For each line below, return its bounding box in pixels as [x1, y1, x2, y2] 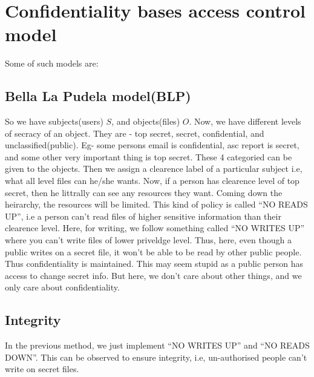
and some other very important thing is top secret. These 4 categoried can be [5, 150, 292, 163]
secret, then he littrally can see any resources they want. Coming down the [5, 186, 283, 198]
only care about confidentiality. [5, 281, 120, 293]
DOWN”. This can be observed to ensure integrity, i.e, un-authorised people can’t [5, 350, 307, 363]
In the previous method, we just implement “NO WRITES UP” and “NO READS [5, 339, 310, 352]
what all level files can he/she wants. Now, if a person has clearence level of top [5, 174, 299, 187]
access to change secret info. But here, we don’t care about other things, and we [5, 269, 302, 281]
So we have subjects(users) [5, 115, 103, 128]
